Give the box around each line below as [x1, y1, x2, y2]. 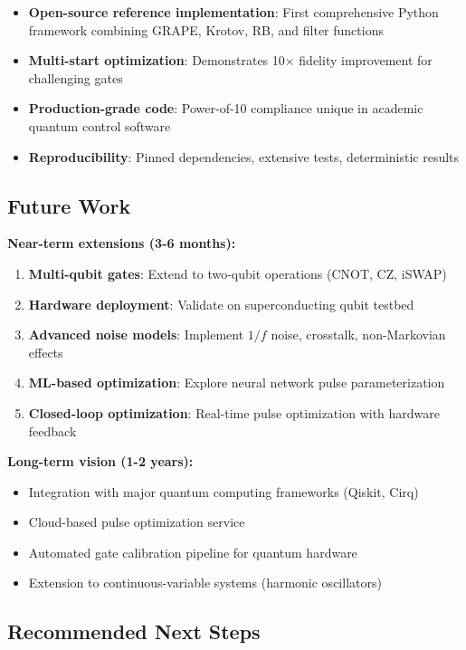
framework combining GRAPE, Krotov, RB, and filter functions [28, 20, 384, 39]
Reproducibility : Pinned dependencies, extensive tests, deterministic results [28, 147, 460, 166]
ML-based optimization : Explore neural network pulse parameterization [28, 373, 445, 392]
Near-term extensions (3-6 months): [7, 234, 236, 253]
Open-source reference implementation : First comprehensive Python [28, 3, 439, 21]
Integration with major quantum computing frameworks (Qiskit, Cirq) [28, 482, 419, 501]
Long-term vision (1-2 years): [7, 452, 194, 471]
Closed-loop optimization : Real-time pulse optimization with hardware [28, 403, 441, 422]
